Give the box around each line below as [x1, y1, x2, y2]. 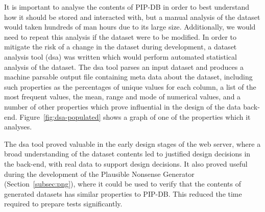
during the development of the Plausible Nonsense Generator [4, 168, 195, 179]
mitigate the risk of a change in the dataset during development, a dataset [4, 41, 237, 52]
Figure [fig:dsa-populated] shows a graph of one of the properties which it [19, 111, 251, 122]
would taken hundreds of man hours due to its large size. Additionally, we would [4, 21, 256, 32]
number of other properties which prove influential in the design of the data [4, 101, 241, 112]
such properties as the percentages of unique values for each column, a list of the [4, 81, 256, 92]
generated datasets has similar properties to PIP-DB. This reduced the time [4, 188, 242, 199]
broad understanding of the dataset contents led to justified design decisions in [4, 148, 251, 159]
